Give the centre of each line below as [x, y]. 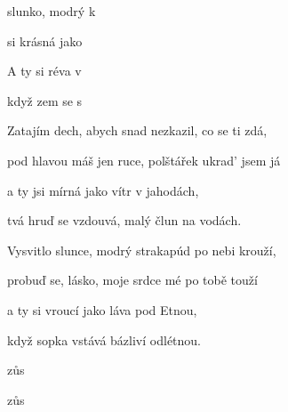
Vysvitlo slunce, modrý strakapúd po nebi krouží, [142, 250]
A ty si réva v [44, 71]
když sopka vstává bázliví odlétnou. [104, 339]
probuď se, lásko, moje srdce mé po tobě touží [132, 280]
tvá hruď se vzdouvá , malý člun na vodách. [124, 220]
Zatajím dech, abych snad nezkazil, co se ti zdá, [137, 130]
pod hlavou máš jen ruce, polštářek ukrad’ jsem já [144, 160]
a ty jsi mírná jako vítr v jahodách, [103, 190]
